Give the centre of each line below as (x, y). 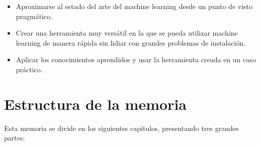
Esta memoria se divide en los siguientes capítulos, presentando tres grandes (121, 128)
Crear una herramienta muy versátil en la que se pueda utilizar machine (127, 33)
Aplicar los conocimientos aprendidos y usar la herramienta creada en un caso (136, 59)
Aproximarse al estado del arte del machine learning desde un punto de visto (134, 6)
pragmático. (34, 16)
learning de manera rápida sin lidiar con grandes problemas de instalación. (131, 42)
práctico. (29, 69)
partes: (15, 138)
